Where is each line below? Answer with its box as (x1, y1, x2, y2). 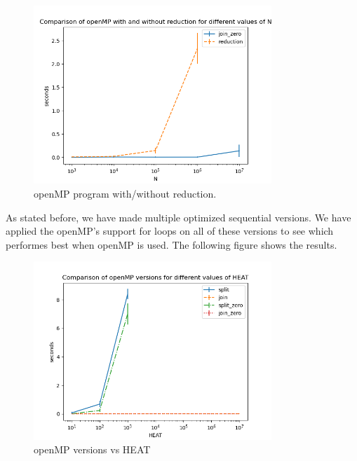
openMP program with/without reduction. (34, 186, 217, 200)
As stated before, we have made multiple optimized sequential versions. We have (6, 209, 351, 224)
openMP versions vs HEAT (34, 442, 151, 457)
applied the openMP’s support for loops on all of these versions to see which (6, 223, 334, 238)
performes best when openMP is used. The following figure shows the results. (6, 237, 337, 252)
